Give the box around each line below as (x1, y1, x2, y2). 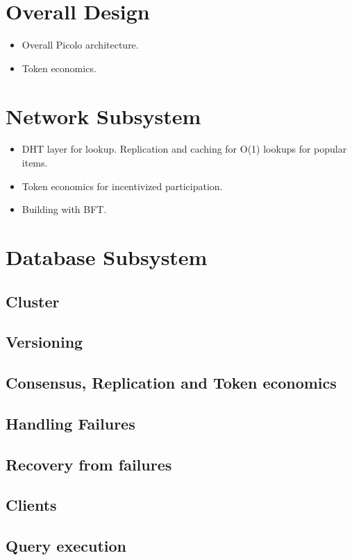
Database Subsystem (6, 243, 208, 271)
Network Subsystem (6, 101, 201, 130)
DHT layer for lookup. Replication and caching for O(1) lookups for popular (22, 142, 347, 156)
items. (22, 155, 48, 170)
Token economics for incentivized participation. (22, 178, 223, 193)
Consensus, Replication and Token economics (6, 372, 337, 393)
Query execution (6, 535, 126, 557)
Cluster (6, 290, 60, 312)
